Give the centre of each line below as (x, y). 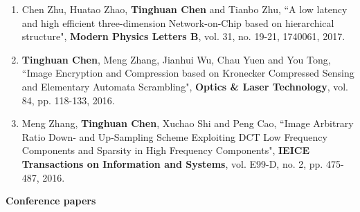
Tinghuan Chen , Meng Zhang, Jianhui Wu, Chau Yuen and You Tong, (176, 59)
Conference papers (51, 201)
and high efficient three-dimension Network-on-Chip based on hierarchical (178, 22)
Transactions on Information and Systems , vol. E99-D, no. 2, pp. (172, 163)
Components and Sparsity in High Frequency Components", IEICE (165, 150)
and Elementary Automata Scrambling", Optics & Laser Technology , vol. (185, 86)
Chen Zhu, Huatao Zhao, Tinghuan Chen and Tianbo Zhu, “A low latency (184, 9)
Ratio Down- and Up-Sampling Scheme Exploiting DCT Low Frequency (174, 136)
